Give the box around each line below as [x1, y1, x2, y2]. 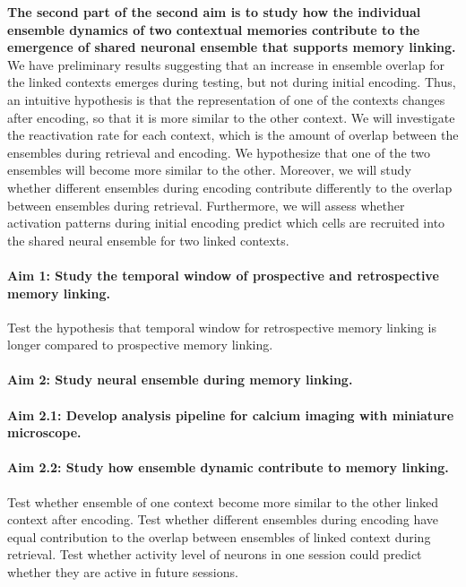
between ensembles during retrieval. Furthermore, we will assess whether [7, 195, 405, 214]
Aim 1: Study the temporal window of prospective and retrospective [7, 265, 439, 284]
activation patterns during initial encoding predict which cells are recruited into [7, 213, 445, 232]
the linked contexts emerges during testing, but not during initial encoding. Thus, [7, 73, 456, 91]
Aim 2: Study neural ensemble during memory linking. [7, 370, 353, 389]
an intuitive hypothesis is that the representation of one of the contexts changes [7, 90, 445, 108]
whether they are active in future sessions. [7, 563, 238, 582]
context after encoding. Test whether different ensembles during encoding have [7, 510, 439, 529]
